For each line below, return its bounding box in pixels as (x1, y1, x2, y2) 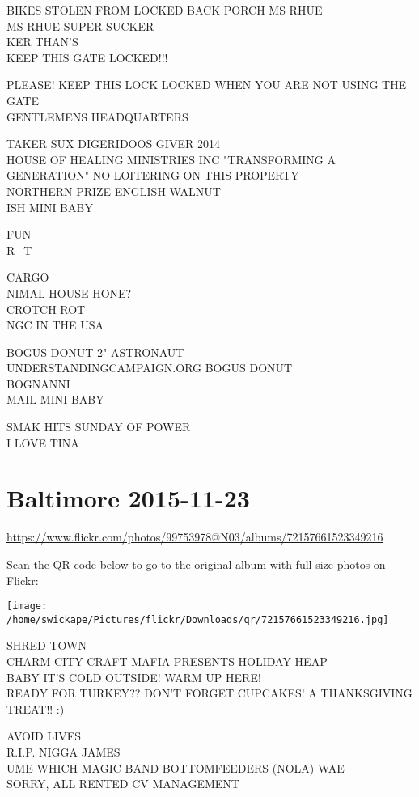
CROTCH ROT (6, 300, 86, 317)
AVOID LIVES (6, 727, 81, 744)
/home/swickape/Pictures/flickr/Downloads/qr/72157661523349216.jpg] (6, 613, 389, 625)
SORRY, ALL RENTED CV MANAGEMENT (6, 775, 239, 792)
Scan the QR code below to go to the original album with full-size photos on (6, 555, 386, 572)
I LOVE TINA (6, 434, 79, 451)
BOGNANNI (6, 375, 70, 392)
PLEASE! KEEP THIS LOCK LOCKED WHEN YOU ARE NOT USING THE (6, 76, 407, 93)
